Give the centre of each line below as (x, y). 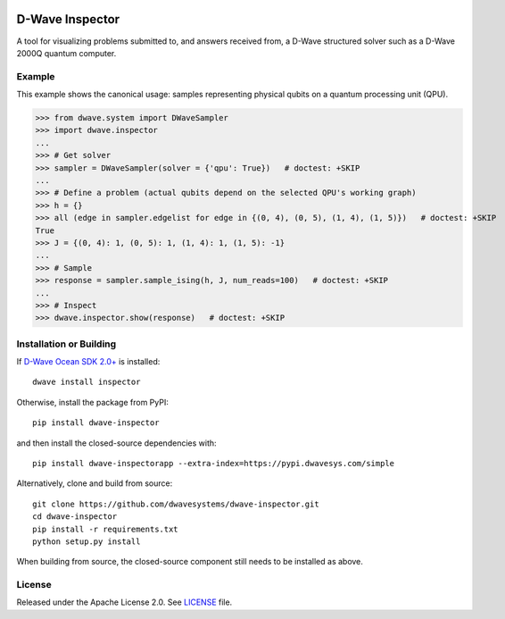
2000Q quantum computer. (66, 53)
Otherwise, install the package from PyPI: (92, 402)
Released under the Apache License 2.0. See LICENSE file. (124, 602)
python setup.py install (87, 541)
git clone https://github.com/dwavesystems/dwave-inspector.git (176, 504)
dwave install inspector (87, 382)
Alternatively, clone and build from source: (95, 483)
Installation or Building (66, 344)
